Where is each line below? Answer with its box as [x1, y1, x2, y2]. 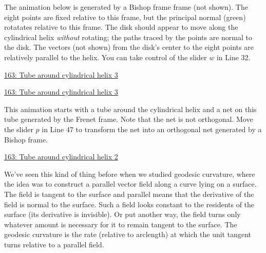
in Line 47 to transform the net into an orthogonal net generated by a [42, 123, 262, 134]
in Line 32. [216, 51, 251, 62]
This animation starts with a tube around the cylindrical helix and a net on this [4, 103, 257, 114]
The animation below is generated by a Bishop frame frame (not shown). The [4, 2, 248, 12]
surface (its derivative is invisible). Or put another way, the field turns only [4, 209, 241, 220]
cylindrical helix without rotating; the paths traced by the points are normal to [4, 31, 252, 42]
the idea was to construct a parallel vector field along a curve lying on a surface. [4, 178, 257, 189]
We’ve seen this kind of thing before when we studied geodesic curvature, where [4, 168, 255, 179]
